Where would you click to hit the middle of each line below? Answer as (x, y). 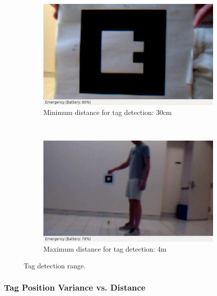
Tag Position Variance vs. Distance (75, 287)
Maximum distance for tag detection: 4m (105, 249)
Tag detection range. (55, 265)
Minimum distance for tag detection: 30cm (108, 112)
